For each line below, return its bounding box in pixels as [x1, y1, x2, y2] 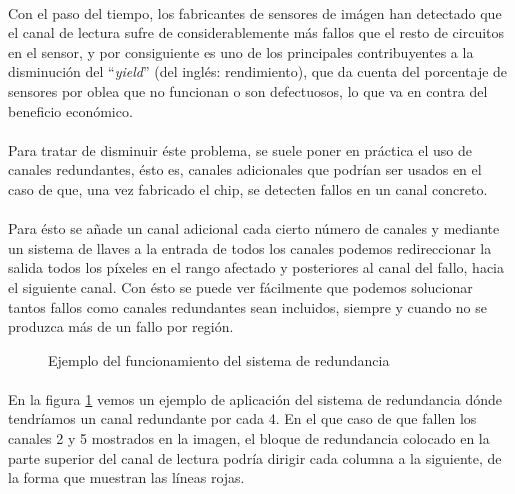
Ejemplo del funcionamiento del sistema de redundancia [48, 349, 390, 370]
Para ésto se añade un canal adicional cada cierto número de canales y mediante [8, 218, 500, 239]
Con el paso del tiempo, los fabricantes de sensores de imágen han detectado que [8, 2, 502, 23]
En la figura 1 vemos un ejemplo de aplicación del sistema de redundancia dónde [8, 388, 503, 409]
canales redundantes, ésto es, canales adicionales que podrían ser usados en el [8, 159, 482, 180]
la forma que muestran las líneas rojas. [8, 467, 245, 488]
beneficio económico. [8, 100, 133, 121]
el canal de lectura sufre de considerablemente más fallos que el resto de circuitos [8, 22, 505, 43]
